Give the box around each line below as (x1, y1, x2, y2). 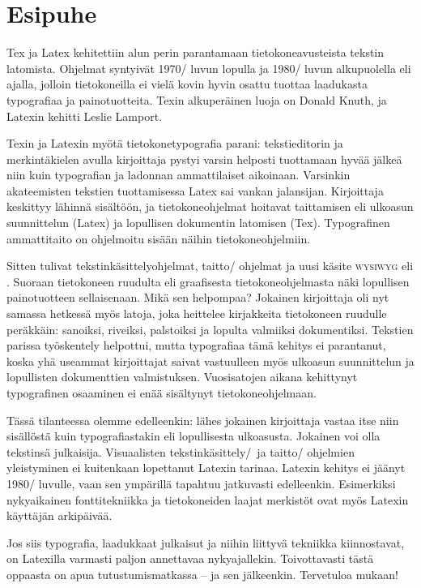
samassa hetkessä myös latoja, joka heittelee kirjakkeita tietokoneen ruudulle (6, 305, 387, 322)
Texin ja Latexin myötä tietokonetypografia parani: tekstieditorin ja (6, 135, 343, 152)
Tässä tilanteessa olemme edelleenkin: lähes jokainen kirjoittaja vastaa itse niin (6, 411, 399, 428)
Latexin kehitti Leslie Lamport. (6, 107, 163, 124)
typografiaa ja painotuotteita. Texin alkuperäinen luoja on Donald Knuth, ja (6, 91, 387, 108)
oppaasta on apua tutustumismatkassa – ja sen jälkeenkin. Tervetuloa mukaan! (6, 565, 398, 582)
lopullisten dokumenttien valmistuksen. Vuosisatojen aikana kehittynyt (6, 368, 358, 385)
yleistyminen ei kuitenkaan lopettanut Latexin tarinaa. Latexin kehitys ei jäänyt (6, 459, 406, 476)
